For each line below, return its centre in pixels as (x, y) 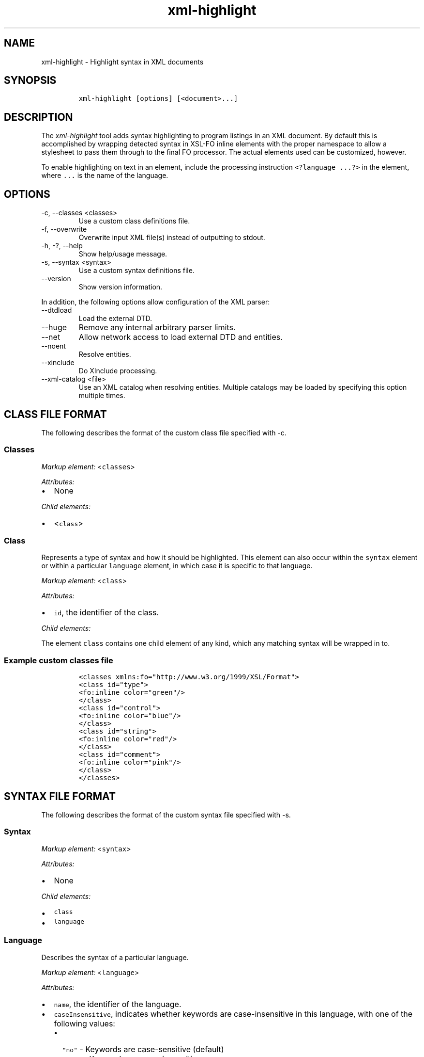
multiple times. (102, 396)
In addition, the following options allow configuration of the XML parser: (156, 302)
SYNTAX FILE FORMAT (60, 796)
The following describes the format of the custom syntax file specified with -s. (166, 815)
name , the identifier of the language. (118, 1004)
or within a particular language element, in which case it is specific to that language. (177, 566)
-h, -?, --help (62, 246)
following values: (84, 1023)
